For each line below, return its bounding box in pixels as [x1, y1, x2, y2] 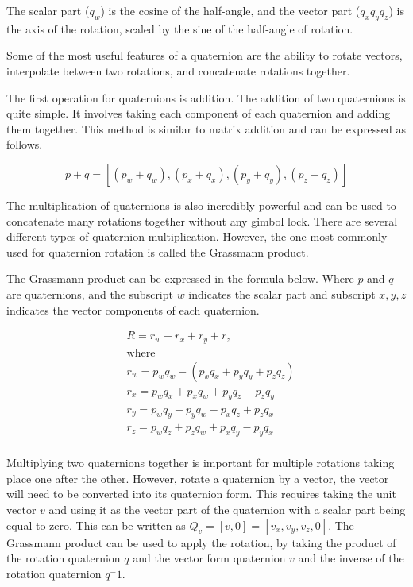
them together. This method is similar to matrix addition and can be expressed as [6, 120, 407, 137]
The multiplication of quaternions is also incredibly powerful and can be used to [6, 196, 396, 213]
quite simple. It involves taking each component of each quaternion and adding [6, 105, 391, 122]
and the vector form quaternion [133, 550, 286, 566]
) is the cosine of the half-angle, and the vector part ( [100, 2, 361, 18]
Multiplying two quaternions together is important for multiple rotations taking [6, 454, 395, 471]
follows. [6, 136, 43, 153]
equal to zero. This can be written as [6, 516, 186, 533]
